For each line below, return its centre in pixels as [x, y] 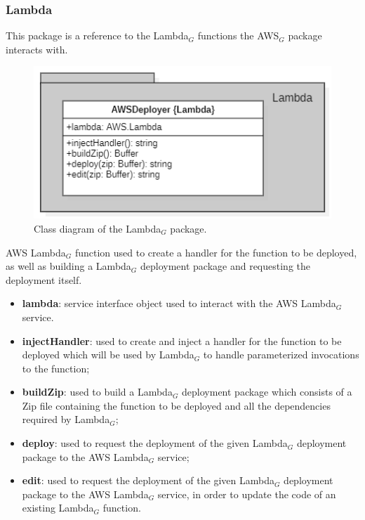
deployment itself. [44, 279]
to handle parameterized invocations [281, 355]
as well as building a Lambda [68, 266]
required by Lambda [66, 419]
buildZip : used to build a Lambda [97, 392]
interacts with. [37, 49]
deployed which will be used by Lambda [108, 355]
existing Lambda [58, 508]
